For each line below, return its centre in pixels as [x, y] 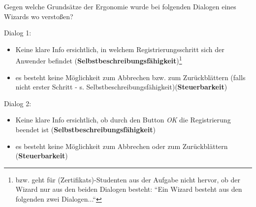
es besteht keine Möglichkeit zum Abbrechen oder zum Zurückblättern [122, 146]
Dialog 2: [18, 103]
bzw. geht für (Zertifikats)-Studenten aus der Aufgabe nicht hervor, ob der [128, 179]
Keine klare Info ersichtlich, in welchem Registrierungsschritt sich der [120, 49]
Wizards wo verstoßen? [39, 16]
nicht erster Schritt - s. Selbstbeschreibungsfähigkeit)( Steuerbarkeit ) [121, 87]
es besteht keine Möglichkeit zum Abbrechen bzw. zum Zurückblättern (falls [130, 77]
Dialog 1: [18, 33]
